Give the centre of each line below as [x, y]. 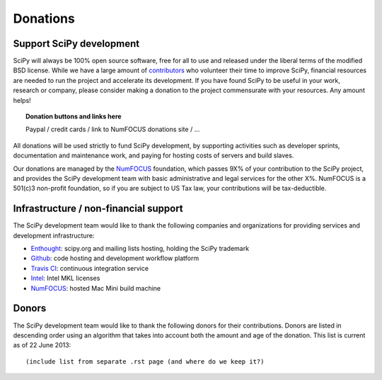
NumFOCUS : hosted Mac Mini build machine [96, 288]
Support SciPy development [76, 44]
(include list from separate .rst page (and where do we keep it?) [145, 361]
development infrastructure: [54, 235]
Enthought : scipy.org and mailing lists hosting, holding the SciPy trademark [140, 249]
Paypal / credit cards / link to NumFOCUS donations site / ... [113, 129]
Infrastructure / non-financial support [98, 209]
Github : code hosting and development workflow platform [115, 258]
